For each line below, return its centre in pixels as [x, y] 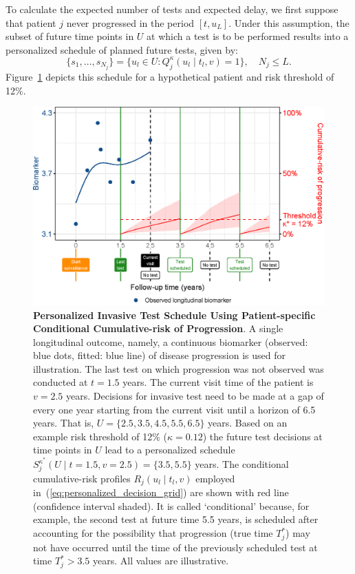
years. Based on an [248, 423]
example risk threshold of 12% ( [100, 436]
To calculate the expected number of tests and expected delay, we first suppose [172, 9]
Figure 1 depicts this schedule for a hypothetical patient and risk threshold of [170, 76]
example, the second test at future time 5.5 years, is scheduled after [176, 519]
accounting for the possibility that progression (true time [153, 533]
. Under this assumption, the [289, 22]
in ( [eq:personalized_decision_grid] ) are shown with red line [161, 492]
